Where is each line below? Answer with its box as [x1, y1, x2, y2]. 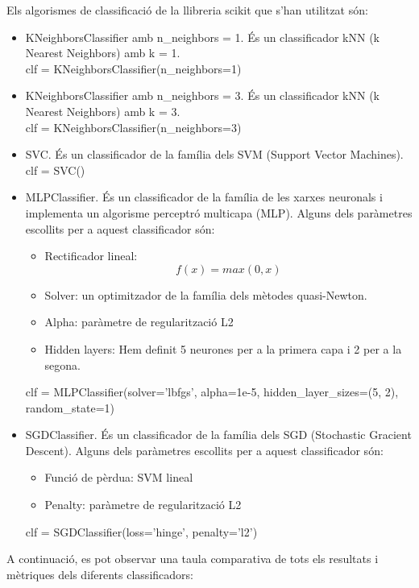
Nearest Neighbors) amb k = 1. [25, 44, 180, 61]
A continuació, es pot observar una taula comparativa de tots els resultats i [6, 550, 379, 567]
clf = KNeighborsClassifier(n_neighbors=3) [25, 118, 242, 135]
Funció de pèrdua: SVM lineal [44, 469, 193, 486]
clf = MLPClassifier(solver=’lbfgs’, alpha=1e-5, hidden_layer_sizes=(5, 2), [25, 383, 399, 400]
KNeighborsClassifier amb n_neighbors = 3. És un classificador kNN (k [25, 87, 380, 104]
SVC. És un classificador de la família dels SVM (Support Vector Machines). [25, 146, 404, 163]
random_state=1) [25, 399, 114, 416]
